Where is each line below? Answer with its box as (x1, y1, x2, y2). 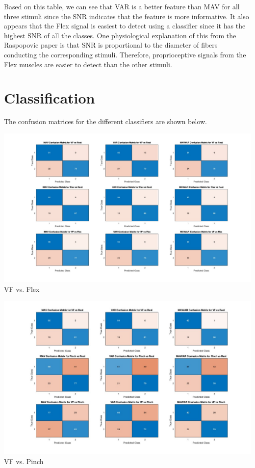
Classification (4, 88, 95, 108)
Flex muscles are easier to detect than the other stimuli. (4, 59, 172, 69)
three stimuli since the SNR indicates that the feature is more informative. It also (4, 11, 249, 21)
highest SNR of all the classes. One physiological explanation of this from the (4, 30, 236, 40)
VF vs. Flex (4, 284, 40, 294)
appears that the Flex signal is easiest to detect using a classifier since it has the (4, 21, 246, 31)
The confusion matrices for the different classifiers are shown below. (4, 116, 207, 127)
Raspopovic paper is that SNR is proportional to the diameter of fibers (4, 40, 218, 50)
